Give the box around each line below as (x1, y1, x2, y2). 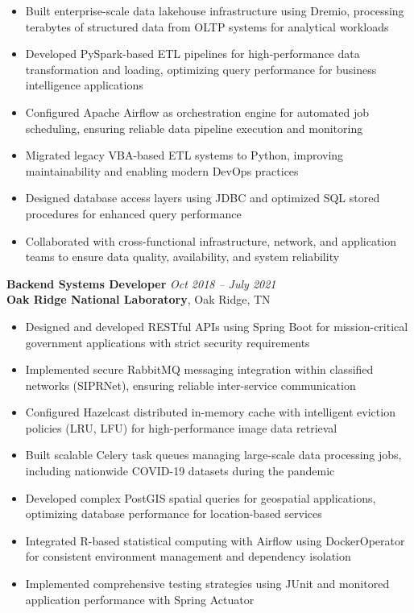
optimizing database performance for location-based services (25, 505, 322, 522)
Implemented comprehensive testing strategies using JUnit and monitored (25, 575, 390, 592)
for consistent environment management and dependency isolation (25, 548, 351, 565)
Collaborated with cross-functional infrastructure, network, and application (25, 232, 397, 249)
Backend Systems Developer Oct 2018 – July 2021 (6, 275, 276, 292)
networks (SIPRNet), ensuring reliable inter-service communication (25, 376, 356, 393)
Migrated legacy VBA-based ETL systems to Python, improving (25, 147, 344, 164)
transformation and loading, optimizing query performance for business (25, 60, 377, 77)
